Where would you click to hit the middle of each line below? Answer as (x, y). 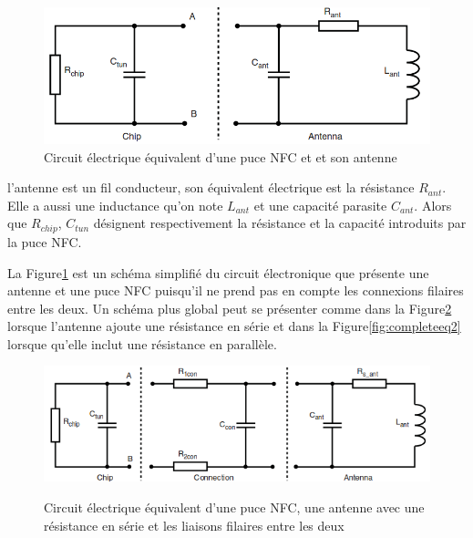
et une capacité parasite (320, 205)
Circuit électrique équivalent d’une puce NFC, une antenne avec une (234, 507)
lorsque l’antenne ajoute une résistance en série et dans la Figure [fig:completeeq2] (234, 326)
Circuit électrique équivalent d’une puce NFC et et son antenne (221, 156)
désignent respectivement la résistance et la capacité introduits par (280, 223)
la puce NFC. (45, 241)
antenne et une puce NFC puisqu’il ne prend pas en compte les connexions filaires (236, 290)
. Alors (433, 205)
